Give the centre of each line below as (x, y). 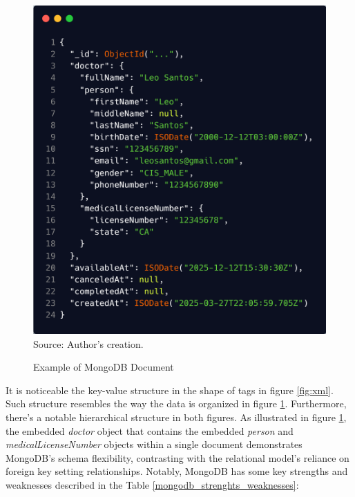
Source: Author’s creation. (88, 343)
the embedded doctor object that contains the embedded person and (150, 430)
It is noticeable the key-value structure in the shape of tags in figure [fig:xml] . (170, 390)
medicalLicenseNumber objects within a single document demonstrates (154, 444)
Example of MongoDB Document (104, 367)
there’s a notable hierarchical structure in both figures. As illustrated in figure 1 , (176, 417)
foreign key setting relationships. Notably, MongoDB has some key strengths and (177, 471)
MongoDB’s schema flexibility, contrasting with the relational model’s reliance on (177, 457)
